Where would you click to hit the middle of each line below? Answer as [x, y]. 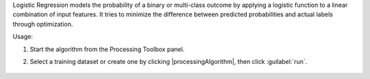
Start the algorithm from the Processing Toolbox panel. [107, 49]
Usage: [23, 37]
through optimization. [43, 24]
